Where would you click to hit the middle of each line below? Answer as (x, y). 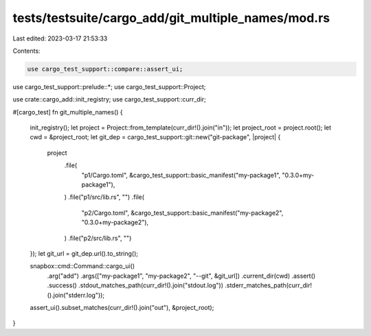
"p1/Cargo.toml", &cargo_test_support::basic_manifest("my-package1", (181, 175)
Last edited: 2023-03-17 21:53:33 (60, 38)
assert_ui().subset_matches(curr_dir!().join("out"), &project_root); (122, 307)
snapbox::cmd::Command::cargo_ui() (82, 266)
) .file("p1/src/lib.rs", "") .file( (104, 197)
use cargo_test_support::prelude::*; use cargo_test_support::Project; (109, 86)
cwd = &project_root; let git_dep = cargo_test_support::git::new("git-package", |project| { (155, 137)
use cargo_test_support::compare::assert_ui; (105, 69)
